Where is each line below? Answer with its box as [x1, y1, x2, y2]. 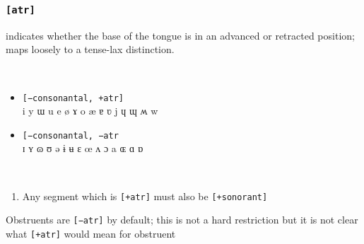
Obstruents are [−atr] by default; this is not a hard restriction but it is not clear [6, 212, 358, 227]
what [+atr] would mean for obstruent [6, 226, 176, 240]
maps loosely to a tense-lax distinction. [6, 42, 175, 57]
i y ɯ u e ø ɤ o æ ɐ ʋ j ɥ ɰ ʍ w [22, 103, 158, 118]
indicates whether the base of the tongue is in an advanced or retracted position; [6, 28, 355, 42]
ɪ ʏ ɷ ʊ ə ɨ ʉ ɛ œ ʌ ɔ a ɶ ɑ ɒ [22, 141, 143, 156]
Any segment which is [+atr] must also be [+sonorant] [22, 188, 268, 203]
